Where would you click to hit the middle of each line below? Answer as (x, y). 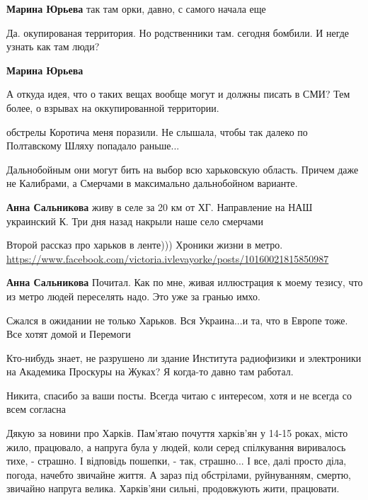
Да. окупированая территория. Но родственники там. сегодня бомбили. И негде (178, 32)
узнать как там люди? (53, 46)
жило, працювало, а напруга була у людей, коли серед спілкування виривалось (176, 447)
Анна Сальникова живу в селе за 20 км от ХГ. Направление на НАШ (160, 206)
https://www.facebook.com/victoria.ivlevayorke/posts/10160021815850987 (168, 258)
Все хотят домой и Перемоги (69, 334)
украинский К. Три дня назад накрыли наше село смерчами (135, 221)
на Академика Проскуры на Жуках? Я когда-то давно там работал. (150, 371)
